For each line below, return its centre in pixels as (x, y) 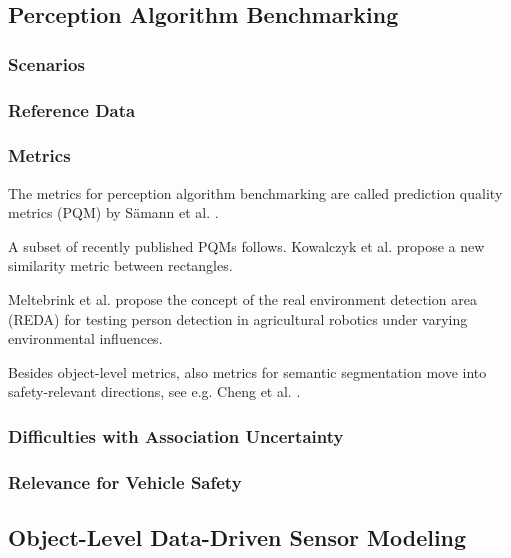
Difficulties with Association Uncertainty (176, 435)
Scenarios (46, 63)
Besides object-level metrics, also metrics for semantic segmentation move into (247, 371)
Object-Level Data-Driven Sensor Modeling (237, 537)
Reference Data (72, 109)
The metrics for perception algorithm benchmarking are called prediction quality (255, 192)
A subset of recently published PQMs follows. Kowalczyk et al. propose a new (246, 245)
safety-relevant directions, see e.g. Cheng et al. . (154, 391)
